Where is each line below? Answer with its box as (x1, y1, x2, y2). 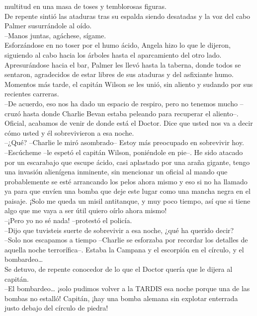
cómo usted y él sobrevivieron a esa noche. (4, 127, 134, 138)
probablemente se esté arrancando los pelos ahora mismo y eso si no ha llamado (4, 176, 248, 186)
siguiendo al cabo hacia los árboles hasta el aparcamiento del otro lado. (4, 49, 222, 60)
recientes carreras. (4, 88, 59, 99)
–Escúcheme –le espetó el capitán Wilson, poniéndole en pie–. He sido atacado (4, 147, 243, 157)
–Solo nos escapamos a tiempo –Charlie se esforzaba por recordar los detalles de (4, 235, 248, 245)
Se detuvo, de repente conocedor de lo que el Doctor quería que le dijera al (4, 264, 233, 274)
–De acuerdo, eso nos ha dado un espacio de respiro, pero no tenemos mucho (4, 98, 238, 108)
